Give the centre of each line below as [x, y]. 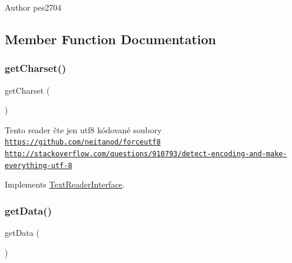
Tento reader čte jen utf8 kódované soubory [83, 129]
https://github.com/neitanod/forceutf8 [83, 142]
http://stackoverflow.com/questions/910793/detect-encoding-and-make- [146, 154]
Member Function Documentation [111, 39]
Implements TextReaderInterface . [65, 184]
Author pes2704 [33, 7]
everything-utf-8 [39, 165]
